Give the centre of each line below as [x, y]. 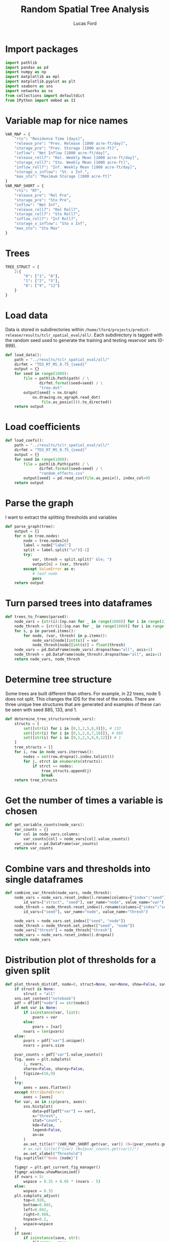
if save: [24, 1233]
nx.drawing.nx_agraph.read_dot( [66, 397]
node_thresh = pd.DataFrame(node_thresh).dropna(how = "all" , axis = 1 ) [88, 654]
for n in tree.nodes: [37, 536]
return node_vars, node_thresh [47, 659]
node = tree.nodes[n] [46, 540]
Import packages [42, 49]
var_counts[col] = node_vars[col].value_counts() [77, 839]
